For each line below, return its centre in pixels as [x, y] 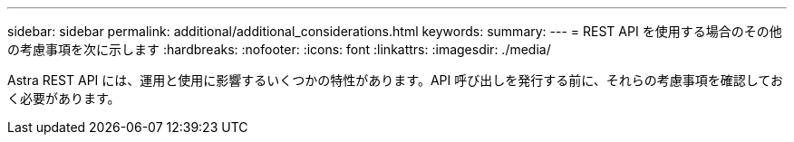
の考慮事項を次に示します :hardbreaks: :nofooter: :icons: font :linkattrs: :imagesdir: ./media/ [279, 49]
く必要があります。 [64, 98]
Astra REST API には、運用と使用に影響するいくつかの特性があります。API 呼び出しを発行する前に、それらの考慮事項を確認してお [395, 80]
